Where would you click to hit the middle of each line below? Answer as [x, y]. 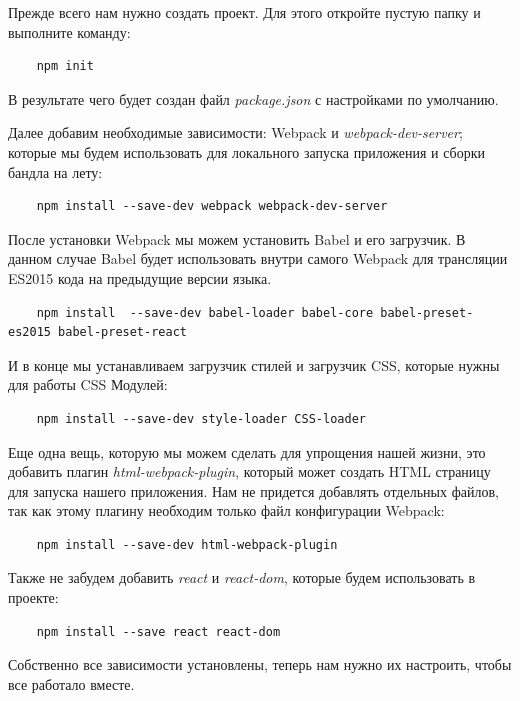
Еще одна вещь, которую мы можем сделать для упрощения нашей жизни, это [247, 451]
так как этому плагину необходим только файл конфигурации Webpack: [226, 510]
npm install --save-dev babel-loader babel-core [205, 312]
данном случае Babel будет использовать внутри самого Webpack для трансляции [258, 258]
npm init [65, 66]
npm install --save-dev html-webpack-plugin [187, 544]
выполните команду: [69, 31]
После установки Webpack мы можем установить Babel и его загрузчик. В [237, 238]
